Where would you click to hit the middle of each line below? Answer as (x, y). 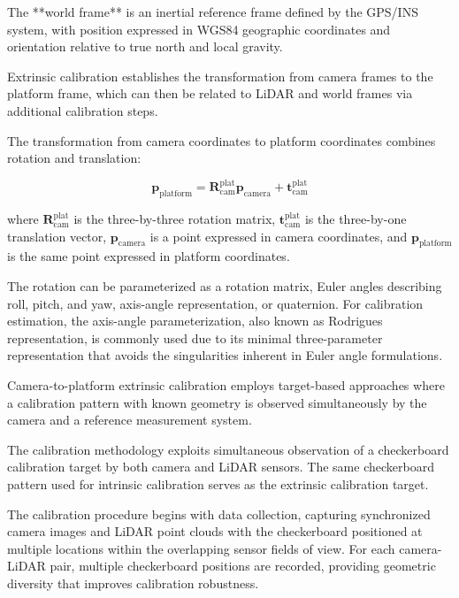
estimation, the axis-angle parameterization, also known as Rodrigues (195, 321)
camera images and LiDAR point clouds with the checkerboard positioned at (215, 531)
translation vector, (57, 236)
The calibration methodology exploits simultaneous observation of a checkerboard (228, 449)
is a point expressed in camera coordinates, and (279, 236)
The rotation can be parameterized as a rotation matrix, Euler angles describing (225, 286)
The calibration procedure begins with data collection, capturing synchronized (219, 514)
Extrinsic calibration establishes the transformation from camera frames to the (220, 76)
